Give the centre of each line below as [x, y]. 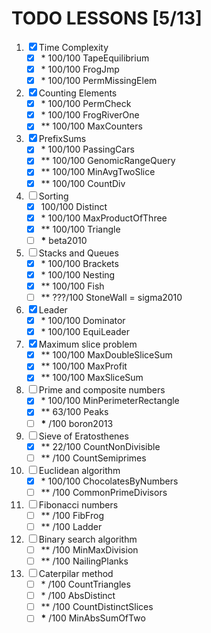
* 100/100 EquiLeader [85, 332]
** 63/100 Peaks [74, 412]
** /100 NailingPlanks [84, 561]
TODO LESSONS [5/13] [107, 18]
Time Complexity [73, 47]
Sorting [53, 196]
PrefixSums [62, 139]
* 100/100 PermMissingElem [99, 81]
